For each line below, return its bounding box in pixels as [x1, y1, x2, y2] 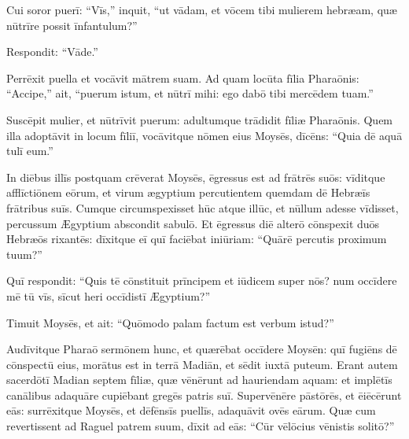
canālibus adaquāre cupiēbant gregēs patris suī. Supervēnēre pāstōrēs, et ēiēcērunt [6, 386, 402, 403]
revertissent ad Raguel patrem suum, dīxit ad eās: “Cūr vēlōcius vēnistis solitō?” [6, 418, 395, 434]
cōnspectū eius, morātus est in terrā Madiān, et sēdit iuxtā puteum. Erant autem [6, 356, 398, 372]
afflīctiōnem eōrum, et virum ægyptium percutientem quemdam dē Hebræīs [6, 184, 370, 201]
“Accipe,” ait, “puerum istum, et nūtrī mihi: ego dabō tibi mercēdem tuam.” [6, 85, 374, 101]
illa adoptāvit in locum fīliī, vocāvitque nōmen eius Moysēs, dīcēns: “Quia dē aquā [6, 127, 403, 143]
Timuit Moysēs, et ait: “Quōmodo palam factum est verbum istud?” [6, 314, 334, 330]
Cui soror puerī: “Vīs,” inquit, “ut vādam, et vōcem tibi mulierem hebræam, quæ [6, 2, 397, 17]
